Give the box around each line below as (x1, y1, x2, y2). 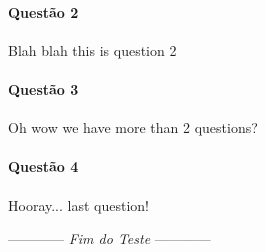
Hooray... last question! (8, 194, 149, 215)
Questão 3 (8, 78, 79, 99)
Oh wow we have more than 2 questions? (8, 117, 258, 138)
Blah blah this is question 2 (8, 39, 177, 60)
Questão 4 (8, 156, 79, 177)
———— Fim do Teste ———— (8, 228, 211, 249)
